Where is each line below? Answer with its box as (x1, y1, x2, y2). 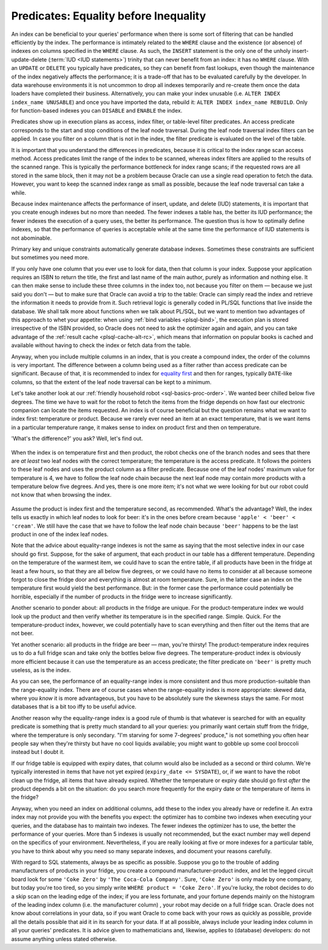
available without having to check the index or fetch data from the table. (11, 341, 191, 349)
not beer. (11, 630, 34, 637)
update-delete (11, 55, 47, 63)
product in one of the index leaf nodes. (11, 531, 109, 538)
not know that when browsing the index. (11, 491, 112, 498)
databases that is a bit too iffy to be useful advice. (11, 703, 137, 710)
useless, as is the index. (11, 666, 71, 674)
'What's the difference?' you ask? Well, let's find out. (11, 435, 143, 442)
